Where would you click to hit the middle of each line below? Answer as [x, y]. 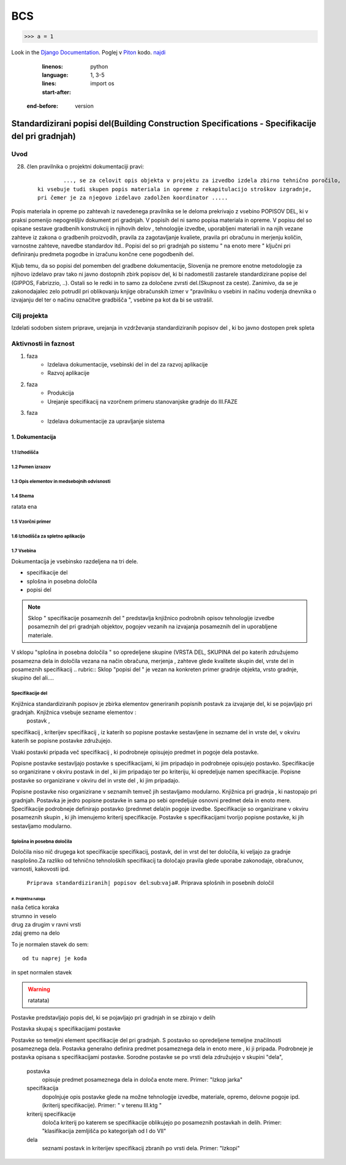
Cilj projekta [30, 316]
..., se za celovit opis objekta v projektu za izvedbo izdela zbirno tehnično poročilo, [202, 180]
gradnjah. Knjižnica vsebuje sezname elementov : [74, 712]
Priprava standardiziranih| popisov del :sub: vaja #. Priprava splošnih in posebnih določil [150, 883]
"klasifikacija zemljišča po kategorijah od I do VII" [104, 1131]
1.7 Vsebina [24, 551]
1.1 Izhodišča [25, 453]
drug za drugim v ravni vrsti [46, 924]
